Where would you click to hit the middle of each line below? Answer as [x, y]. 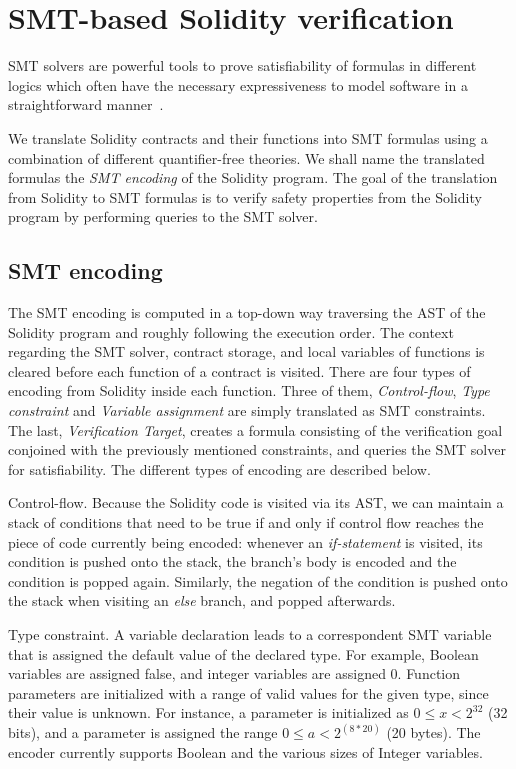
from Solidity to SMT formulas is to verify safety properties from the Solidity [245, 196]
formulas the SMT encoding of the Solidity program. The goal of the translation [253, 177]
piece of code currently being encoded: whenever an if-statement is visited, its [245, 541]
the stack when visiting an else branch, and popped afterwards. [202, 600]
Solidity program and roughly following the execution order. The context [231, 331]
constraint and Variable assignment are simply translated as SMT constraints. [247, 410]
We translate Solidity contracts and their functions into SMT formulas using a [248, 137]
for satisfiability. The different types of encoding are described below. [219, 468]
